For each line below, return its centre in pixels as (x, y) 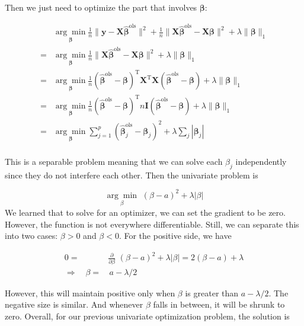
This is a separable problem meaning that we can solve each (114, 161)
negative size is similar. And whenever (74, 304)
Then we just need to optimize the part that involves (101, 7)
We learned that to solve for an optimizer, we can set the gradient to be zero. (145, 212)
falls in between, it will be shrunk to (219, 304)
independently (261, 161)
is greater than (212, 293)
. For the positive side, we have (175, 236)
